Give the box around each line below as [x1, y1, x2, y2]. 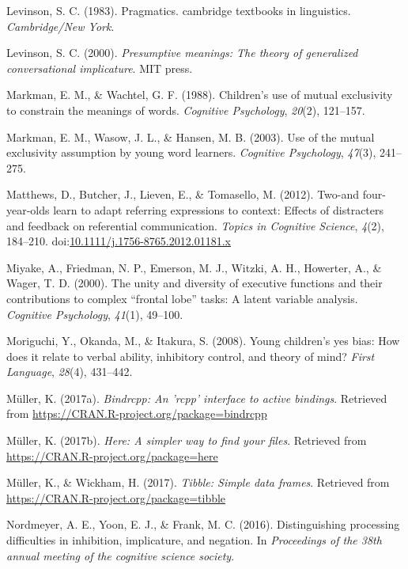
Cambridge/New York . [6, 17, 115, 34]
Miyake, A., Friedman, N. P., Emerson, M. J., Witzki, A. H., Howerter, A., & [6, 259, 382, 275]
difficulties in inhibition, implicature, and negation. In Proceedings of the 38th [6, 532, 382, 548]
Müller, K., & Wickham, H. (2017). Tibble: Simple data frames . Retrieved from [6, 474, 390, 491]
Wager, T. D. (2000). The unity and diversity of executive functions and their [6, 275, 383, 291]
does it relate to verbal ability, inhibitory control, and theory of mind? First [6, 347, 375, 364]
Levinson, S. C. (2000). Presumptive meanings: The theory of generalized [6, 44, 358, 61]
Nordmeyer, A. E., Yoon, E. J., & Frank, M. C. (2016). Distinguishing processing [6, 516, 400, 533]
